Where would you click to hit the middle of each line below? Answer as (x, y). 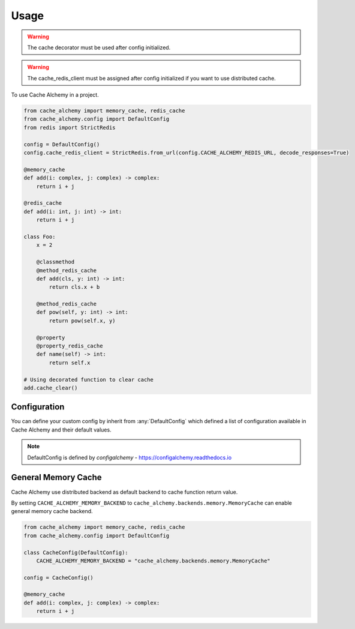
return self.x (70, 363)
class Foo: (40, 236)
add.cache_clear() (51, 388)
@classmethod (55, 262)
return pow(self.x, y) (82, 321)
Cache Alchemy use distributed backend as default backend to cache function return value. (124, 492)
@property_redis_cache (70, 346)
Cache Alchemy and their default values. (61, 430)
